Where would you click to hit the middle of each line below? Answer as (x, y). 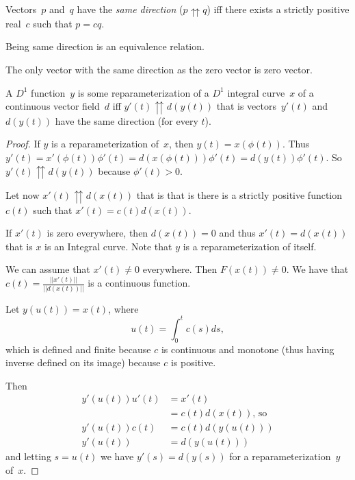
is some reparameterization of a (143, 92)
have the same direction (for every (127, 120)
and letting (28, 456)
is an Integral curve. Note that (108, 246)
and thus (237, 233)
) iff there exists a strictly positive (278, 9)
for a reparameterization (280, 456)
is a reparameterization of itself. (250, 246)
